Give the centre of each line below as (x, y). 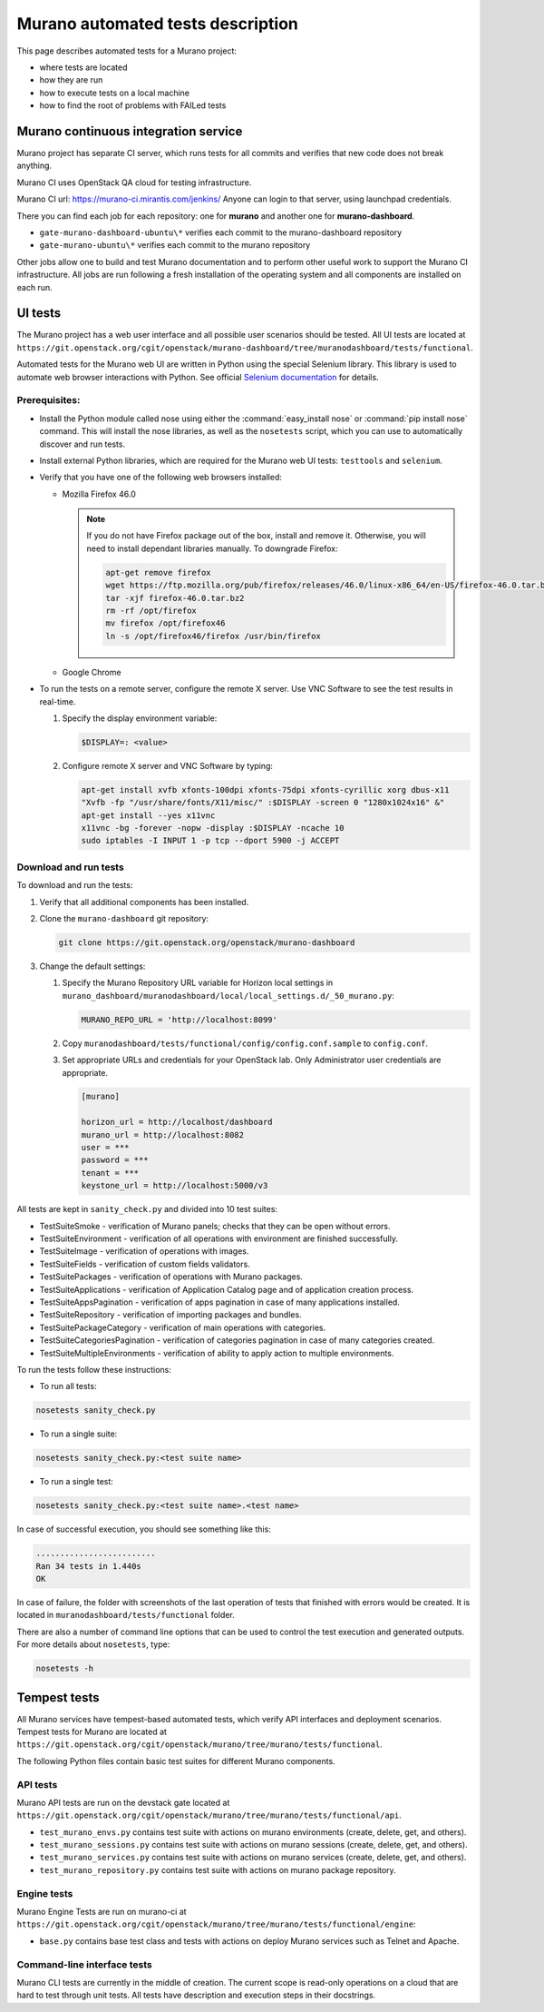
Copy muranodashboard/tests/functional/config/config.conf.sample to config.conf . (245, 1043)
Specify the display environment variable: (140, 718)
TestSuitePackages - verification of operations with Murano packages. (171, 1277)
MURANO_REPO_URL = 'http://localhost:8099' (180, 1020)
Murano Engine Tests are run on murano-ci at (102, 1912)
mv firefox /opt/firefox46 (165, 623)
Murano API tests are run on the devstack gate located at (123, 1802)
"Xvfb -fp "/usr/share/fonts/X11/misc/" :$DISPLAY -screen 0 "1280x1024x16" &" (263, 803)
